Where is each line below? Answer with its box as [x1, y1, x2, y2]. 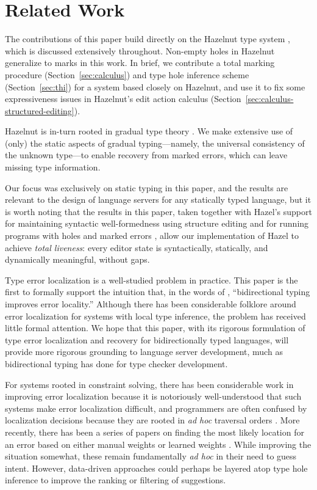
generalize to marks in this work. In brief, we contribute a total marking [5, 56, 275, 69]
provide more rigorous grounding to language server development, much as [5, 345, 283, 358]
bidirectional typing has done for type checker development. [5, 357, 228, 370]
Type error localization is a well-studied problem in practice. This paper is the [5, 273, 298, 286]
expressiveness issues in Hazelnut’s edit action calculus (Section [5, 92, 241, 105]
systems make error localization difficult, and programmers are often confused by [5, 401, 307, 414]
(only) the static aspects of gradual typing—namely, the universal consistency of [5, 136, 305, 149]
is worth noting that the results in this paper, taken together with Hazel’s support [5, 205, 312, 218]
